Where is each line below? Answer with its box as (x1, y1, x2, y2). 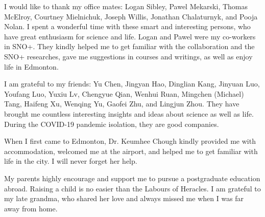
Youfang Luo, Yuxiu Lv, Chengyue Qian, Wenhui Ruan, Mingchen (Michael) (4, 88, 244, 99)
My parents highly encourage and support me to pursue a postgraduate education (4, 172, 260, 183)
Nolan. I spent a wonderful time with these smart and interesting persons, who (4, 21, 251, 32)
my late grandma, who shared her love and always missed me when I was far (4, 193, 244, 204)
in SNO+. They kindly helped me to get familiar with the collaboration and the (4, 41, 255, 52)
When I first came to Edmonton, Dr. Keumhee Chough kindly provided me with (4, 136, 256, 146)
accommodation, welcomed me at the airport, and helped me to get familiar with (4, 145, 258, 156)
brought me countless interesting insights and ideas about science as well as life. (4, 108, 254, 119)
